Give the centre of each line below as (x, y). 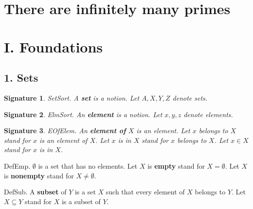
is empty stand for (176, 165)
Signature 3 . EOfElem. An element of (65, 131)
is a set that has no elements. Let (88, 165)
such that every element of (145, 192)
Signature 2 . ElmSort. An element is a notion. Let (83, 114)
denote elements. (208, 114)
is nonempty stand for (39, 175)
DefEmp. (17, 165)
